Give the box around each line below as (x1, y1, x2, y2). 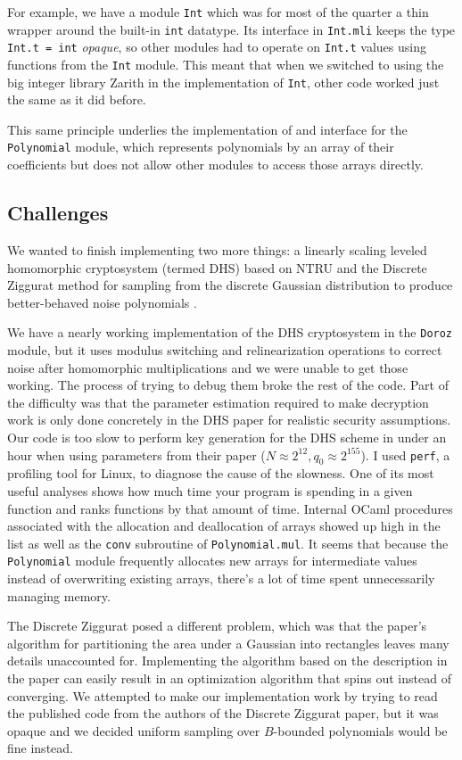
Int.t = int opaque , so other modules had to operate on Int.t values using (7, 37, 426, 56)
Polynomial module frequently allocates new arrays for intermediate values (7, 551, 417, 570)
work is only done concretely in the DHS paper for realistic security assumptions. (7, 410, 451, 429)
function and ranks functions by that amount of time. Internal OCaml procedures (7, 499, 453, 517)
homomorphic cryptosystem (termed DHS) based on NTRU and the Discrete (7, 258, 427, 277)
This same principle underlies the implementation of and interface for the (7, 120, 408, 138)
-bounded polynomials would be (273, 721, 448, 739)
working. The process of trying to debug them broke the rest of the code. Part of (7, 376, 449, 394)
